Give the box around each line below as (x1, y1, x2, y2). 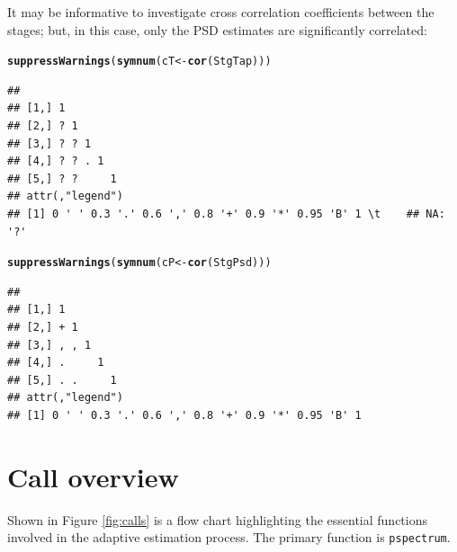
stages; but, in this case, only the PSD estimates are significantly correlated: (7, 20, 427, 39)
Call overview (7, 458, 179, 494)
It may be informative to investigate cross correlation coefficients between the (7, 3, 435, 21)
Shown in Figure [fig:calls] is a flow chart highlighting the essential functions (7, 510, 427, 529)
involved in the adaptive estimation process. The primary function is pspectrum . (7, 528, 451, 547)
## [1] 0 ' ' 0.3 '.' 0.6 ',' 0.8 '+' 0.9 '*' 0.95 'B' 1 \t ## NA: (7, 208, 445, 220)
